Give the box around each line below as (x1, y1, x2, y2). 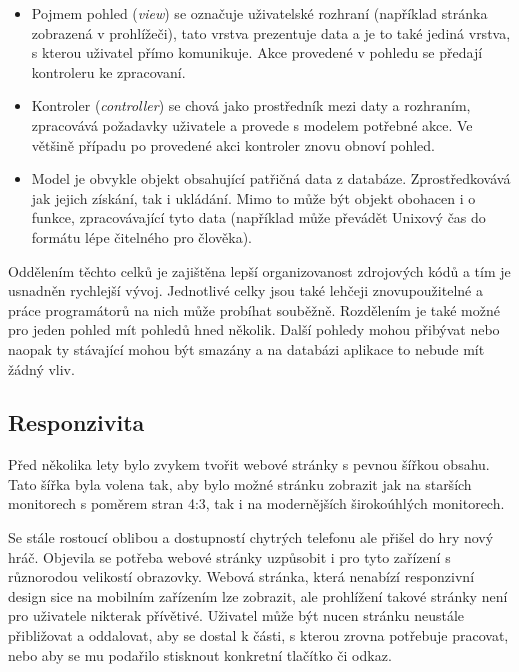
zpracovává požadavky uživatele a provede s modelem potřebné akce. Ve (31, 114, 473, 135)
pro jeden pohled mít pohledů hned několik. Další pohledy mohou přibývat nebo (8, 319, 500, 340)
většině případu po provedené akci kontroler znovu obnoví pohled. (31, 134, 435, 155)
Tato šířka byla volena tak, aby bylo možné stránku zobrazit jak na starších (8, 473, 472, 494)
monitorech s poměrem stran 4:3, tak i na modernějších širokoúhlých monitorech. (8, 493, 505, 514)
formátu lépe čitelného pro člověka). (31, 226, 252, 247)
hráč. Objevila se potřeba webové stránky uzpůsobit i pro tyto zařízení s (8, 546, 451, 567)
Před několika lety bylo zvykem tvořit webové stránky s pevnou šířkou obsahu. (8, 454, 490, 475)
